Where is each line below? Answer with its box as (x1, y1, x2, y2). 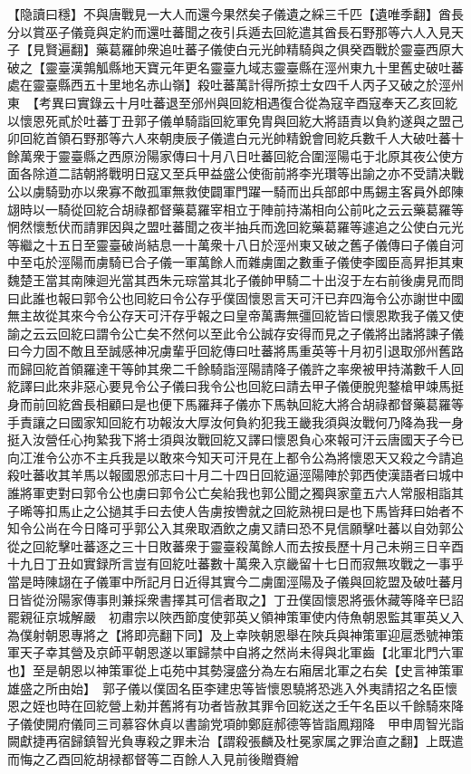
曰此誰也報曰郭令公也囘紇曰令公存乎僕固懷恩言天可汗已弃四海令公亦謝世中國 (7, 288, 464, 307)
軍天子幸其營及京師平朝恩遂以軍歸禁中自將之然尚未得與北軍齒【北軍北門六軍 (7, 643, 464, 662)
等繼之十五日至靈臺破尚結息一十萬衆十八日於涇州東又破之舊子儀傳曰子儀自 (7, 234, 451, 253)
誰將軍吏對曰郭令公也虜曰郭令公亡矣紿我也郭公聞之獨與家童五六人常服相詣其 (7, 483, 464, 502)
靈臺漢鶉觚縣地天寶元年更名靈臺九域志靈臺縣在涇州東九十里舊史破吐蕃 (44, 57, 464, 76)
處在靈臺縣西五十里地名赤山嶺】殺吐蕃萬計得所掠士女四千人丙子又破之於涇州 (7, 75, 464, 94)
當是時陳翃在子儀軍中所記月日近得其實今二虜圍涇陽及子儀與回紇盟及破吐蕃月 (7, 572, 464, 590)
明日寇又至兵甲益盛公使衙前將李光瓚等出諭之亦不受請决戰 (120, 164, 464, 183)
